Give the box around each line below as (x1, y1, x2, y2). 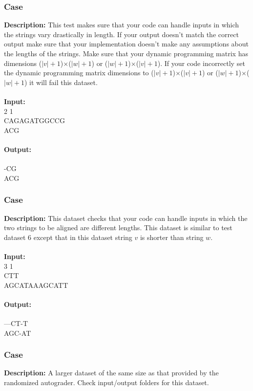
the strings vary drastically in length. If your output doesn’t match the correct (4, 29, 239, 39)
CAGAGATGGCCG (4, 115, 65, 126)
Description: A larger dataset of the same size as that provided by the (4, 368, 219, 378)
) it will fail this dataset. (24, 77, 98, 87)
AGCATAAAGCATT (4, 280, 68, 290)
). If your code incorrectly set (157, 58, 245, 68)
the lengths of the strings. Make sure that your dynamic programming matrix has (4, 48, 248, 58)
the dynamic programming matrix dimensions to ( (4, 67, 154, 78)
